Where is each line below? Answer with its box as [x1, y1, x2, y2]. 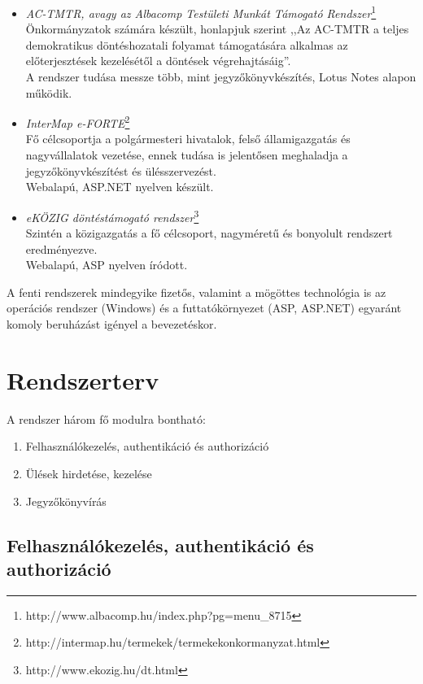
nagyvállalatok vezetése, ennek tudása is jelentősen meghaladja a [25, 146, 348, 163]
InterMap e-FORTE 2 [25, 112, 130, 131]
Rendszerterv [7, 363, 159, 396]
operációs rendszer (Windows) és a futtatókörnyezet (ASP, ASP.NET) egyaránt [7, 299, 402, 316]
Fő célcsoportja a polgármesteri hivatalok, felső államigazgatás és [25, 130, 351, 147]
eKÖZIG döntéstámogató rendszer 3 [25, 206, 199, 225]
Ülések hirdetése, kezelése [25, 464, 152, 481]
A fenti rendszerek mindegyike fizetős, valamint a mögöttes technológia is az [7, 283, 386, 300]
